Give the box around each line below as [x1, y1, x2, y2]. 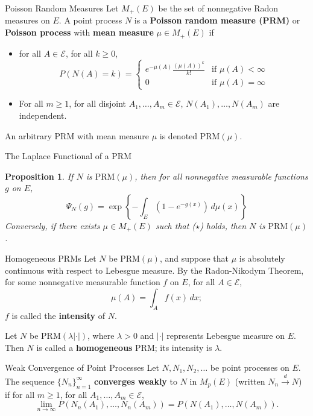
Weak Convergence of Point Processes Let [5, 361, 159, 374]
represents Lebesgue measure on [166, 329, 285, 342]
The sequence [5, 374, 55, 387]
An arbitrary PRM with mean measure [5, 129, 150, 142]
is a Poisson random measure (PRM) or [134, 14, 300, 27]
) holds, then [200, 219, 247, 232]
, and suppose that [159, 251, 229, 264]
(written [235, 374, 265, 387]
